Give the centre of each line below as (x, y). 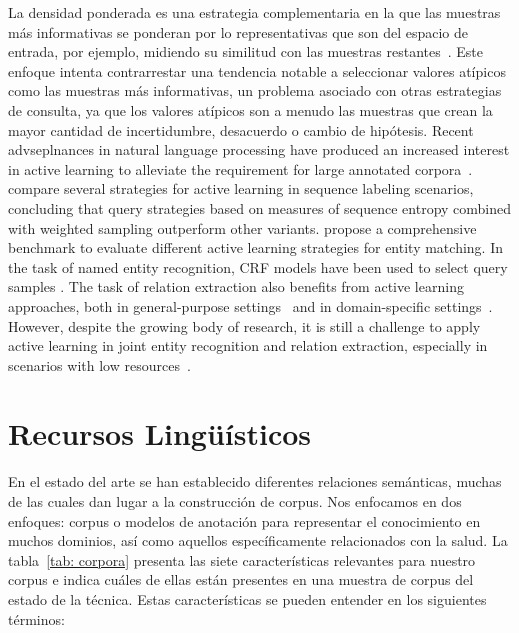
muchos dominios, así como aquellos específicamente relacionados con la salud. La (258, 540)
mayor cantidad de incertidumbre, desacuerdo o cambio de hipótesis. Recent (241, 129)
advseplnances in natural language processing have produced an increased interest (259, 149)
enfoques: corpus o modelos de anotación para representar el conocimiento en (244, 520)
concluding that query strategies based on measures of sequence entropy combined (260, 207)
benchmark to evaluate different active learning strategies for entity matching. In (255, 247)
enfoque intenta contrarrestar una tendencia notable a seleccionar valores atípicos (257, 70)
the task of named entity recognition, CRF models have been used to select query (258, 266)
